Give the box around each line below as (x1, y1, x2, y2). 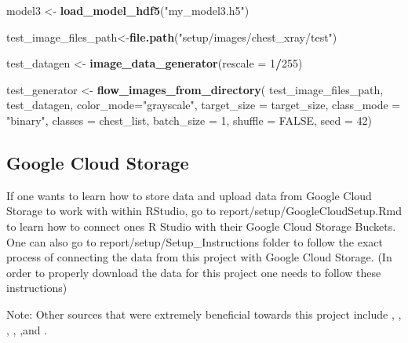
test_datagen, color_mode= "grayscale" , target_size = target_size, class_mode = (6, 97, 401, 113)
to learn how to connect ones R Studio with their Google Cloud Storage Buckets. (6, 217, 396, 234)
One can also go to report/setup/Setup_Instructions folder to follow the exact (6, 233, 383, 250)
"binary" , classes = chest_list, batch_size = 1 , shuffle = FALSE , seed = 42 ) (6, 111, 372, 128)
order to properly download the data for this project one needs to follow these (6, 264, 381, 280)
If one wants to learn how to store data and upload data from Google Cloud (6, 187, 372, 203)
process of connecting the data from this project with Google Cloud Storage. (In (6, 249, 392, 265)
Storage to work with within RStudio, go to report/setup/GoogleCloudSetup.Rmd (6, 203, 403, 219)
